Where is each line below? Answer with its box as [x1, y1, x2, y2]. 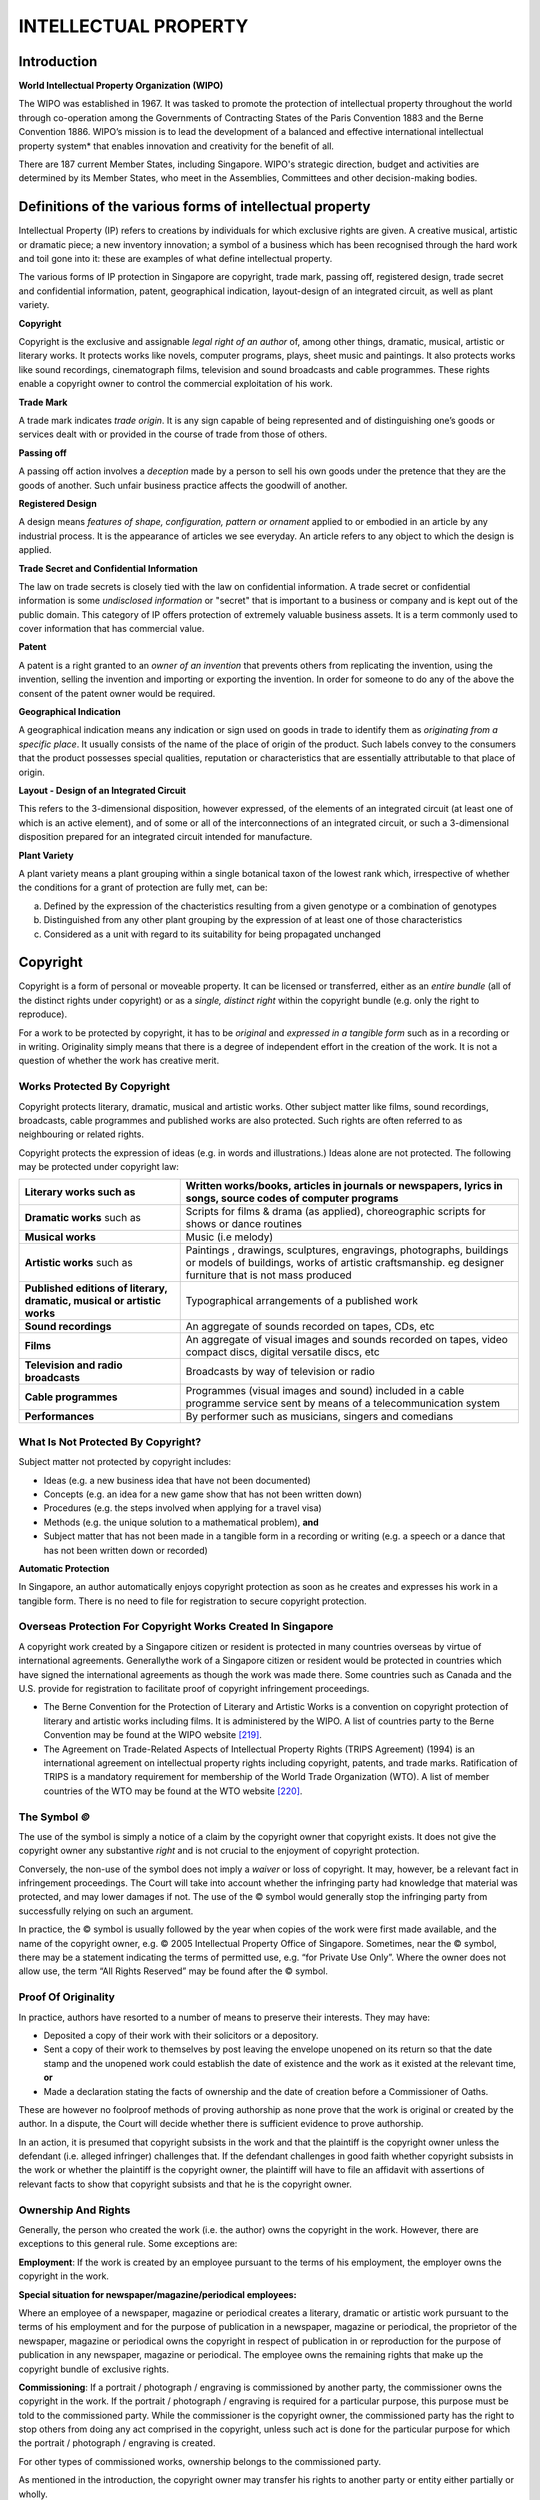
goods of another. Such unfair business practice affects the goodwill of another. [18, 479, 348, 491]
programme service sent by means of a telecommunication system [185, 1396, 500, 1410]
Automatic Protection [18, 1562, 110, 1574]
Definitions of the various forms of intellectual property [18, 198, 371, 215]
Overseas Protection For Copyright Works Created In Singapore [18, 1620, 334, 1634]
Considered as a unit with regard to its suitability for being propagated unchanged [43, 928, 382, 940]
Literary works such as [24, 1185, 136, 1199]
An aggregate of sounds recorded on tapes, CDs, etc [185, 1320, 435, 1334]
